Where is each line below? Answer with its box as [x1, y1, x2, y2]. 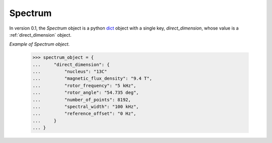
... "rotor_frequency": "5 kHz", [32, 83, 137, 88]
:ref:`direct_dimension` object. [9, 32, 72, 38]
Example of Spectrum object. [9, 41, 70, 47]
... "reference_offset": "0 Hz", [32, 111, 137, 116]
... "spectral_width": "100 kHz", [32, 104, 139, 110]
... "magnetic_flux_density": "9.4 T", [32, 76, 152, 81]
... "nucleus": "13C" [32, 69, 107, 75]
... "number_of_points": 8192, [32, 97, 131, 102]
